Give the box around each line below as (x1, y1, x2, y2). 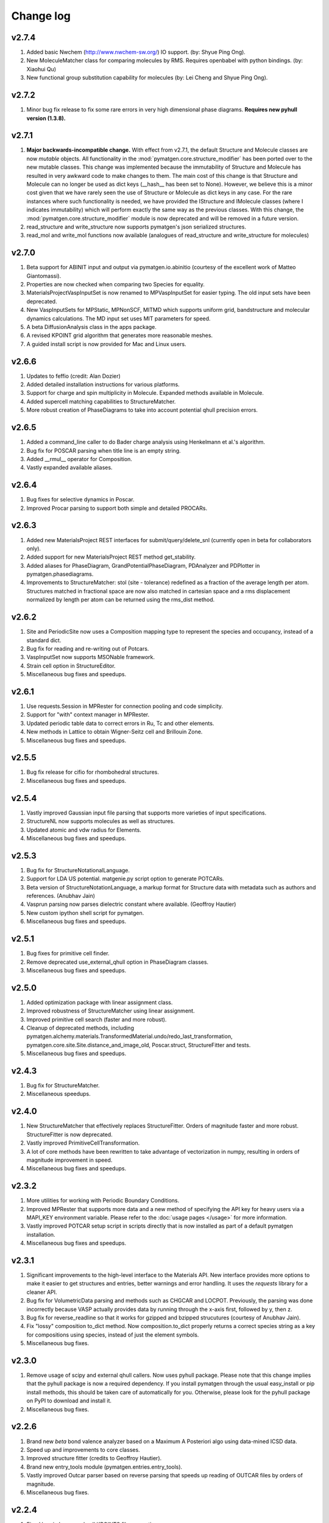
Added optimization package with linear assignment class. (26, 998, 173, 1006)
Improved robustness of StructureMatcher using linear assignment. (26, 1007, 195, 1014)
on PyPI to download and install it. (26, 1397, 112, 1404)
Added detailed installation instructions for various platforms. (26, 381, 180, 388)
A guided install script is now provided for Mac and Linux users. (26, 340, 186, 347)
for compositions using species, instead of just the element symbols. (26, 1331, 199, 1338)
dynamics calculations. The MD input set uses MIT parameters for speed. (26, 314, 211, 322)
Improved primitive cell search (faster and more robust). (26, 1016, 167, 1023)
